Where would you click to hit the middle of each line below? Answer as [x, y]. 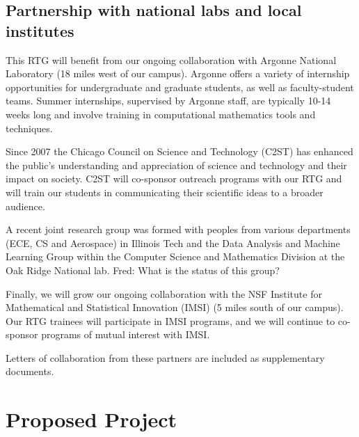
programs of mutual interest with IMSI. [126, 334]
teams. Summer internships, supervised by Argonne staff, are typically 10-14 [168, 101]
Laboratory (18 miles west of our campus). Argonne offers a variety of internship [178, 73]
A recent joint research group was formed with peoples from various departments [178, 229]
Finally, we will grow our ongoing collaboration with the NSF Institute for [164, 293]
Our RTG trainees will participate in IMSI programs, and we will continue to [170, 320]
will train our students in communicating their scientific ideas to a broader [165, 192]
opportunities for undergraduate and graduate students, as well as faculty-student [180, 87]
